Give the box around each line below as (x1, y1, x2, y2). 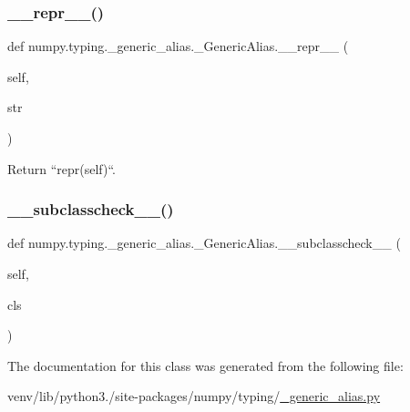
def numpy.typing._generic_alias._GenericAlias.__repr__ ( (7, 36, 349, 56)
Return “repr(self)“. (7, 159, 117, 178)
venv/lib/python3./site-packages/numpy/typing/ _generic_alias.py (7, 386, 381, 406)
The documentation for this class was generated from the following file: (7, 355, 404, 375)
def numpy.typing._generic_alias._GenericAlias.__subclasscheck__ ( (7, 233, 401, 252)
